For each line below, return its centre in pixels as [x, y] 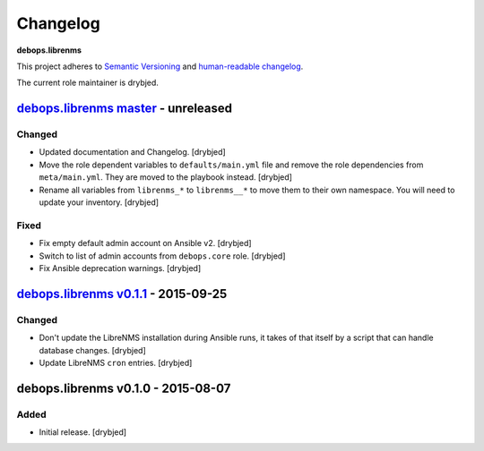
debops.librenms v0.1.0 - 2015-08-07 [124, 388]
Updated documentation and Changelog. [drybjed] [132, 152]
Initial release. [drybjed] [83, 432]
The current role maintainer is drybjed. [87, 83]
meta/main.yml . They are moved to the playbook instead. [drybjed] [166, 177]
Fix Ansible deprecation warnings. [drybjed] [120, 268]
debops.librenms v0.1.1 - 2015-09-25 [122, 294]
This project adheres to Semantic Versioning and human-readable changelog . [160, 66]
